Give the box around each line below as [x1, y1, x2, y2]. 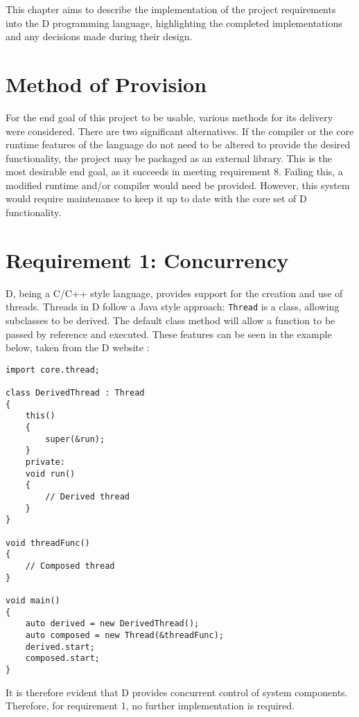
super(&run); [45, 434, 105, 444]
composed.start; [25, 653, 100, 664]
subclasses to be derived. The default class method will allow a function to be [6, 313, 335, 328]
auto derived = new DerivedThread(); [25, 619, 200, 629]
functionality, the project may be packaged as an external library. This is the [6, 150, 332, 165]
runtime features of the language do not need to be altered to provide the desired [6, 137, 351, 152]
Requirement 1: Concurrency [6, 245, 289, 274]
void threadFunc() [6, 538, 90, 548]
